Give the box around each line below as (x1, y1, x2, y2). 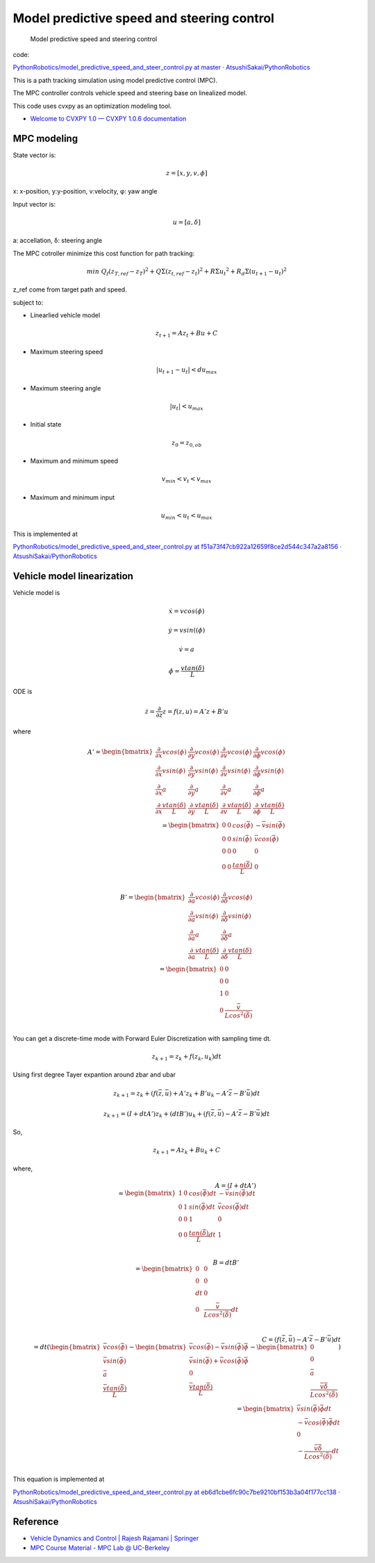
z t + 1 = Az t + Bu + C (155, 329, 218, 339)
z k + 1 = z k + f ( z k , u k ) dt (151, 1052, 222, 1062)
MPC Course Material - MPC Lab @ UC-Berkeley (30, 1544, 170, 1552)
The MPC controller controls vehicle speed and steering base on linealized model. (12, 89, 248, 97)
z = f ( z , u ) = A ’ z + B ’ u (162, 707, 229, 715)
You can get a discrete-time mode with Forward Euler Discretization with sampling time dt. (12, 1034, 272, 1042)
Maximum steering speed (30, 347, 103, 356)
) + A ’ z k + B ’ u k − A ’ (169, 1090, 229, 1099)
